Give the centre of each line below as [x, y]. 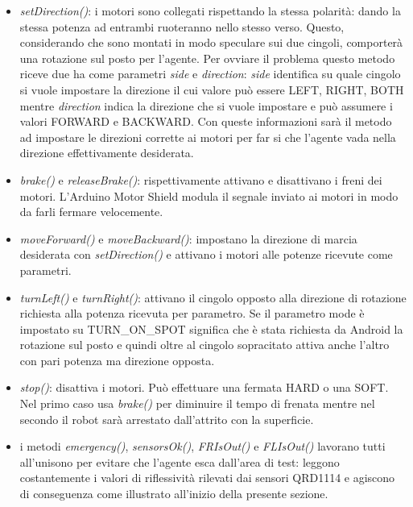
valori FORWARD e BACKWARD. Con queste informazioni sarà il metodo [206, 121]
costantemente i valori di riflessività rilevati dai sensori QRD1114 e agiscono [207, 478]
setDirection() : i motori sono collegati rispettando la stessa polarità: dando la [210, 10]
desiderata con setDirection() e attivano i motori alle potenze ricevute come [206, 254]
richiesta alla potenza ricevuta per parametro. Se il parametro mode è [192, 313]
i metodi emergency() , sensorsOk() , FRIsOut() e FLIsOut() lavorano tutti [202, 446]
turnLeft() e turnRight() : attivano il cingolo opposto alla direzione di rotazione [213, 297]
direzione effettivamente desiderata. [107, 153]
